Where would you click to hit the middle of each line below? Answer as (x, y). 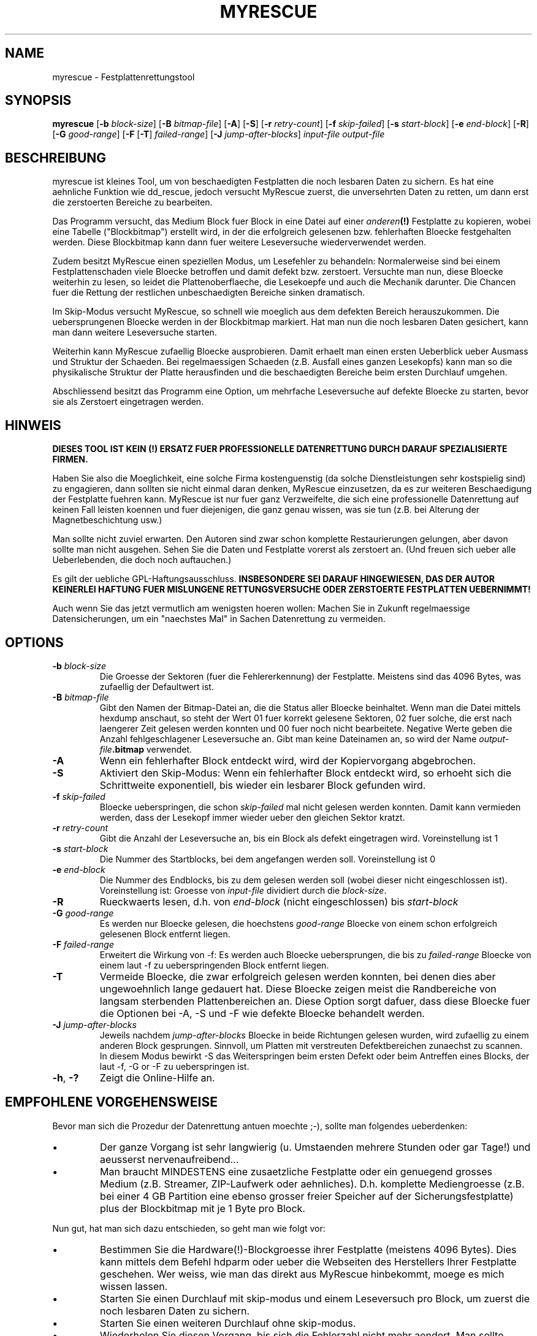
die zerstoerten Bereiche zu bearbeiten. (132, 202)
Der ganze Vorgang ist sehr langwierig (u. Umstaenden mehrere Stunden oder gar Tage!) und (315, 1147)
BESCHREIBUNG (56, 158)
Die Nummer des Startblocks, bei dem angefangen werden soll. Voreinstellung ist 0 (268, 859)
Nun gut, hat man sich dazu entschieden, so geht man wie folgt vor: (189, 1228)
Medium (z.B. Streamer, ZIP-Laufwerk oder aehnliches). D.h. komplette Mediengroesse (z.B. (312, 1184)
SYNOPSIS (38, 101)
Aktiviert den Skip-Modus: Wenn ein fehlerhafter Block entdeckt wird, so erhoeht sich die (306, 773)
